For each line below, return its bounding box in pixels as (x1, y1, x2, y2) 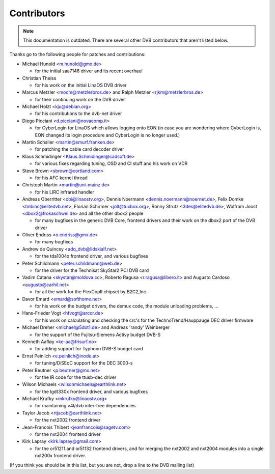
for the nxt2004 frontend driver (35, 431, 101, 437)
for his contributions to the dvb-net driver (35, 110, 122, 117)
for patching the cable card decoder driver (35, 146, 124, 152)
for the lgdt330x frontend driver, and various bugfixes (35, 388, 148, 395)
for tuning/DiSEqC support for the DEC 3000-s (35, 360, 133, 366)
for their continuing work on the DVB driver (35, 96, 125, 102)
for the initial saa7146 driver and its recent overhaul (35, 68, 143, 74)
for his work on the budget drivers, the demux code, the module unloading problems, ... (35, 303, 218, 309)
